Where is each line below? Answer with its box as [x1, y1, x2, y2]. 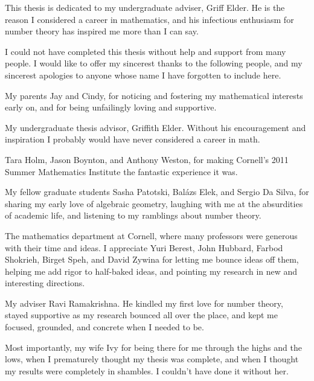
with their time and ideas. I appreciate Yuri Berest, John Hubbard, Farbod [5, 241, 283, 254]
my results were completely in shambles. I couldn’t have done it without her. [5, 364, 289, 377]
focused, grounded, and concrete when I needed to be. [5, 321, 204, 333]
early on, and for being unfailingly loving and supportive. [5, 101, 217, 114]
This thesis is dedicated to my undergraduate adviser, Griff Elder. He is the [5, 1, 285, 13]
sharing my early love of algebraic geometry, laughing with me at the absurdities [5, 197, 303, 210]
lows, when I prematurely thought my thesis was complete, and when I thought [5, 353, 299, 365]
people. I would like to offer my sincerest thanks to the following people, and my [5, 57, 303, 69]
